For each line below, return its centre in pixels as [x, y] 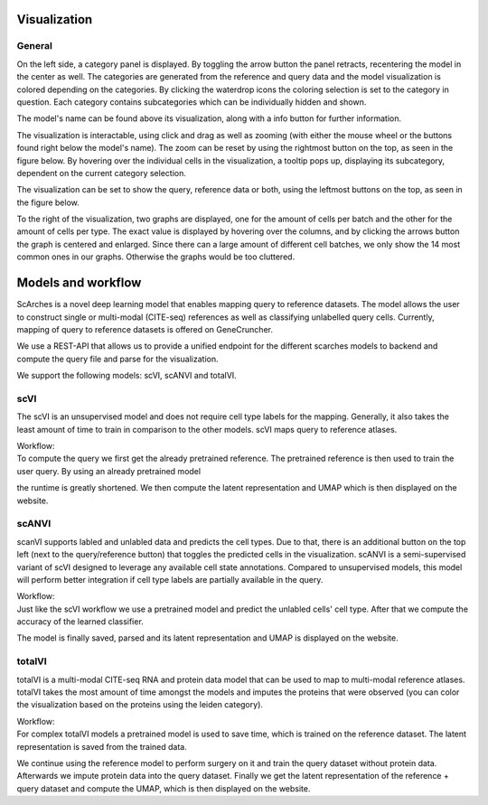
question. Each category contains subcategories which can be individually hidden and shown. [192, 102]
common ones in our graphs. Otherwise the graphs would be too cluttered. [156, 257]
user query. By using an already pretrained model [109, 471]
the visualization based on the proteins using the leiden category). [140, 705]
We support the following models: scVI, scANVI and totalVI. [127, 376]
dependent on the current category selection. [102, 173]
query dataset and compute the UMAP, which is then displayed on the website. [164, 788]
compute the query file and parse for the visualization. [117, 359]
